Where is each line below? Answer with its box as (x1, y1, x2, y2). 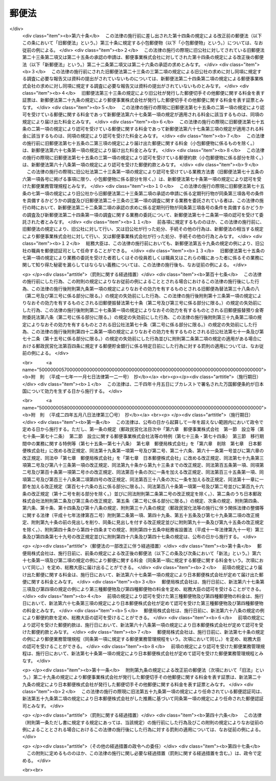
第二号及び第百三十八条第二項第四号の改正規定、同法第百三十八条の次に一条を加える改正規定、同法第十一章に (26, 476, 260, 482)
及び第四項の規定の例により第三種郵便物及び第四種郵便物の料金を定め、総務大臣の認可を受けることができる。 (31, 586, 264, 592)
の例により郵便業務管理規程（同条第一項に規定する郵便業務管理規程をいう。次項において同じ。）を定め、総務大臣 (22, 636, 262, 642)
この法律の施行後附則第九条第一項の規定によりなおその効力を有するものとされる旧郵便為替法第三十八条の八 (31, 286, 260, 292)
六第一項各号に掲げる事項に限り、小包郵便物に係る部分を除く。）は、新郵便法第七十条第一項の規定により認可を (22, 176, 258, 182)
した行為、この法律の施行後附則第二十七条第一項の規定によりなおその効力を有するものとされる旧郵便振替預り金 (22, 307, 260, 313)
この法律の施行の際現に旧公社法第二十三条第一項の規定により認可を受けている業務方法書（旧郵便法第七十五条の (26, 169, 264, 175)
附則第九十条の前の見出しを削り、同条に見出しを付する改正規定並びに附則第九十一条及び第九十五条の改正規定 (31, 519, 264, 526)
